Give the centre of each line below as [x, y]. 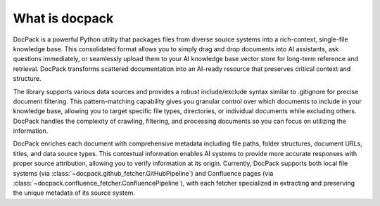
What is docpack [63, 18]
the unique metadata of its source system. [74, 193]
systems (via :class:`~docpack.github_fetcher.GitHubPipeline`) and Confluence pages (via [143, 173]
